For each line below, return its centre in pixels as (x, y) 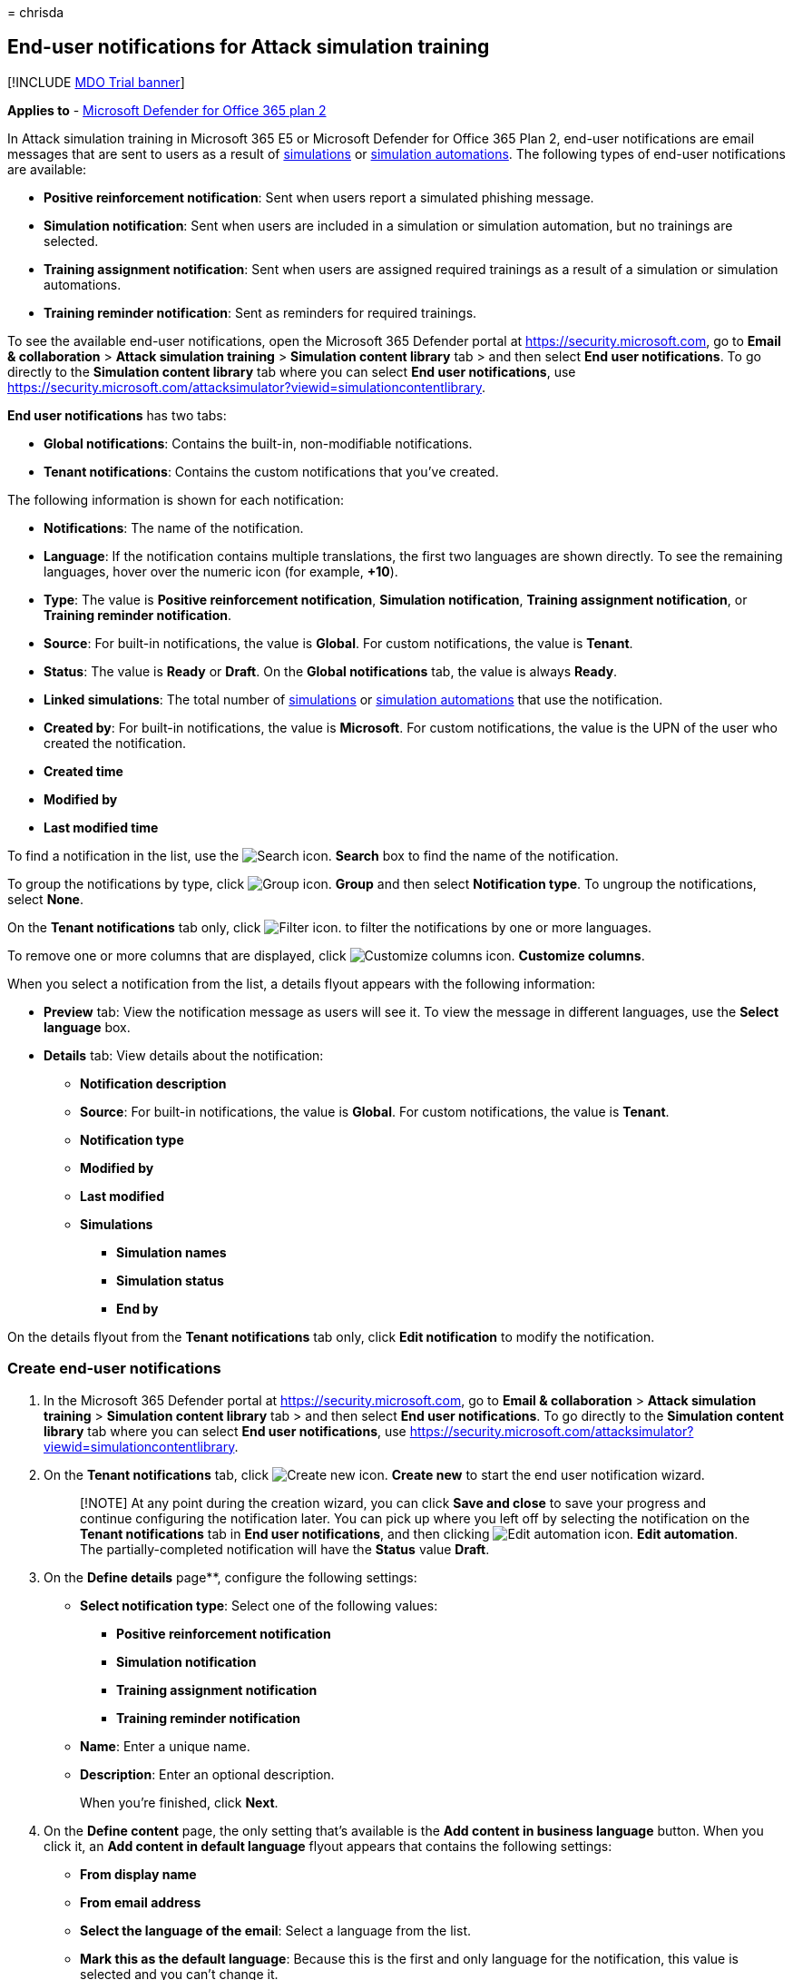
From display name (138, 1874)
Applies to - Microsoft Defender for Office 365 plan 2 (167, 110)
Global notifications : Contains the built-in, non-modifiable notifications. (258, 443)
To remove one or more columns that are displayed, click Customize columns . (326, 955)
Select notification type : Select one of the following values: (259, 1605)
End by (137, 1308)
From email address (141, 1902)
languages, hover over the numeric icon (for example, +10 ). (221, 571)
